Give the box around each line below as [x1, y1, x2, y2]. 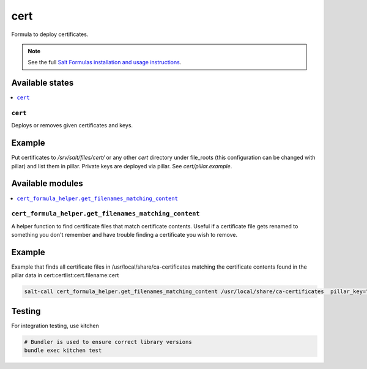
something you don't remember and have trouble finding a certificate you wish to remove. [11, 231, 238, 239]
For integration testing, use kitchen [11, 322, 99, 329]
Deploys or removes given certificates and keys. [11, 122, 133, 129]
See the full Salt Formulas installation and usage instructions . [28, 59, 182, 66]
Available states [11, 78, 74, 88]
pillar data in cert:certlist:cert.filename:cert [11, 272, 119, 279]
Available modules [11, 178, 84, 189]
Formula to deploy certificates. [11, 31, 89, 38]
